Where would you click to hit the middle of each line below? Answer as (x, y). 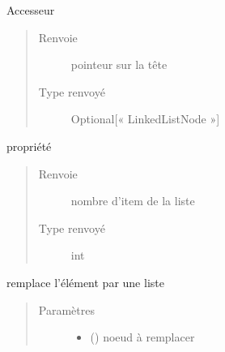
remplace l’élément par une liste (85, 282)
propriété (29, 146)
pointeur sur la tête (119, 64)
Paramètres (66, 309)
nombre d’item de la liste (133, 201)
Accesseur (31, 10)
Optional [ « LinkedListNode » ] (145, 119)
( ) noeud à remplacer (142, 337)
